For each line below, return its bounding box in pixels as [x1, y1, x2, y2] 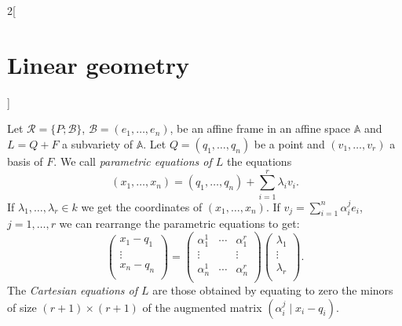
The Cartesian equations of [7, 281, 138, 298]
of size [7, 299, 37, 315]
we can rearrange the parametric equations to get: [59, 215, 300, 232]
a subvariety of [62, 135, 133, 152]
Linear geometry [7, 48, 189, 80]
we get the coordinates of [81, 198, 203, 214]
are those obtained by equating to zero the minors [152, 281, 393, 298]
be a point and [254, 135, 325, 152]
